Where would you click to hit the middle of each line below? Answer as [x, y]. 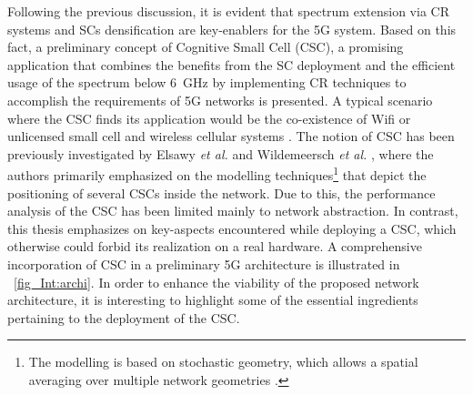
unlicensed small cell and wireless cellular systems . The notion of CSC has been [231, 136]
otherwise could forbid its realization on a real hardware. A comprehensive [215, 246]
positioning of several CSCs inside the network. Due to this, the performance [221, 192]
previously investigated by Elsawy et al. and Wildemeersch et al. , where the [221, 153]
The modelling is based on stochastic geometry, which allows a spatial [223, 362]
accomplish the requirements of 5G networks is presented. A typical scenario [220, 100]
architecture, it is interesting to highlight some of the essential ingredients [213, 300]
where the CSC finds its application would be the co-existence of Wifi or [209, 118]
